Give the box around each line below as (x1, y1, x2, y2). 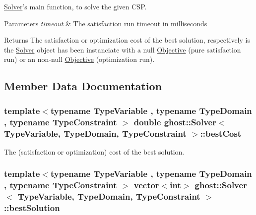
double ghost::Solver (133, 115, 216, 128)
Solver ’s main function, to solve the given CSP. (4, 1, 147, 11)
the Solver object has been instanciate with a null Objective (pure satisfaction (4, 44, 241, 54)
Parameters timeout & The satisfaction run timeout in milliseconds (4, 18, 207, 28)
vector (133, 179, 159, 191)
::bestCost (200, 127, 242, 139)
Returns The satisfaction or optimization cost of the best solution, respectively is (4, 35, 250, 45)
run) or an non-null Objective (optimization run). (4, 54, 155, 64)
